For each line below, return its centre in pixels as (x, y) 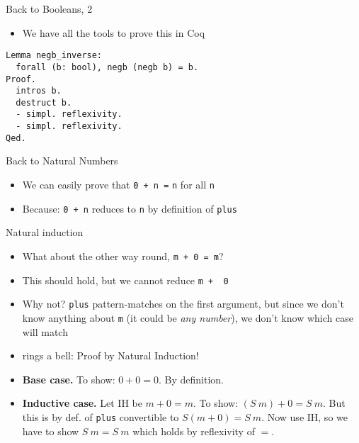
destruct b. (44, 102)
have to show (51, 431)
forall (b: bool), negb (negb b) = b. (107, 67)
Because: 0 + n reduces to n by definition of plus (130, 208)
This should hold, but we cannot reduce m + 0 (125, 280)
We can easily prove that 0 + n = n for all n (118, 185)
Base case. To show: (69, 379)
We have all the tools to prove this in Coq (114, 32)
